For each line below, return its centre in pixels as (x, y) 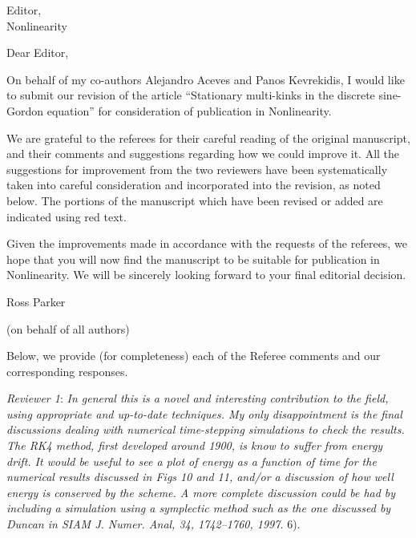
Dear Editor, (38, 53)
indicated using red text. (67, 216)
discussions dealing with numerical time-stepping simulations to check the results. (206, 429)
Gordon (25, 110)
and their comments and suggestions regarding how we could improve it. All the (203, 154)
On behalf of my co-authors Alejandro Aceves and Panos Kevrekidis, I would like (206, 79)
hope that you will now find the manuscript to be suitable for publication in (193, 259)
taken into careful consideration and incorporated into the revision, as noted (194, 185)
